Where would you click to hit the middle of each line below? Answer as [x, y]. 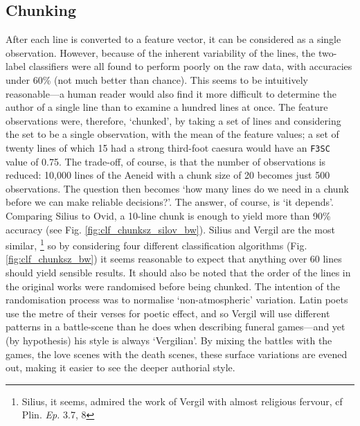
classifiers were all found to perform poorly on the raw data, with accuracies [190, 66]
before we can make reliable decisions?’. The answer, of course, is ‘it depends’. [170, 202]
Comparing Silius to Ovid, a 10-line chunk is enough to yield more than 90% [168, 215]
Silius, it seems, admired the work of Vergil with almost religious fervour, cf [182, 401]
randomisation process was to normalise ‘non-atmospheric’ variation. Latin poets [177, 300]
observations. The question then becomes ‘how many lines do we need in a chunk [177, 188]
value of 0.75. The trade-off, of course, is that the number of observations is [166, 161]
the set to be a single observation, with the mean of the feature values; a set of [172, 134]
